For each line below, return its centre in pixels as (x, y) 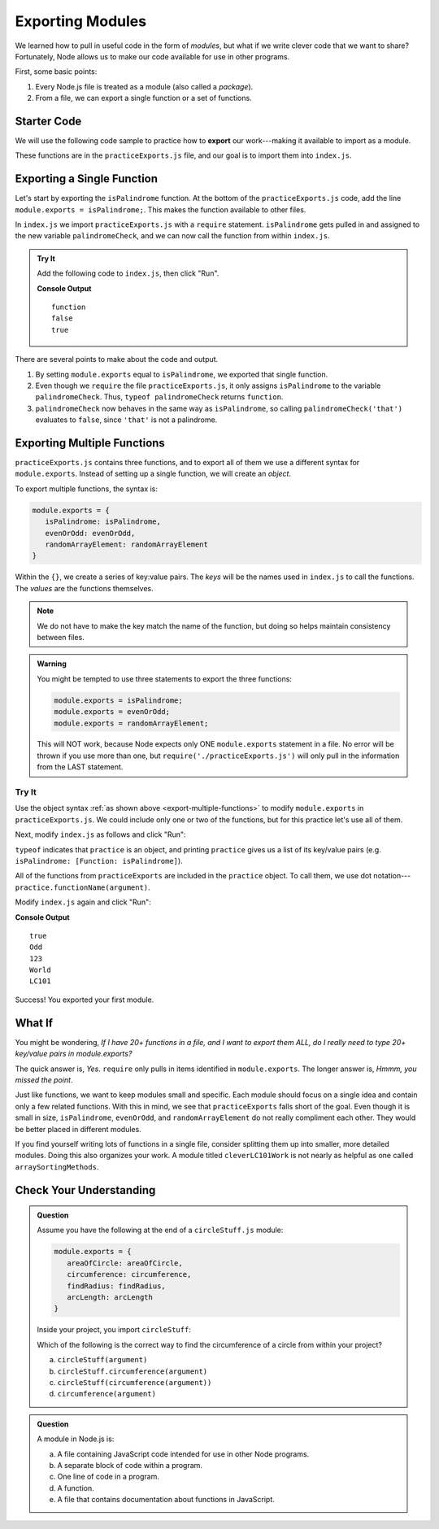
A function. (76, 1488)
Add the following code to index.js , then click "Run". (128, 273)
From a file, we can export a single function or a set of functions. (143, 98)
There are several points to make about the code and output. (117, 359)
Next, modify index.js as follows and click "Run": (100, 834)
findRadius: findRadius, (116, 1286)
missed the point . (44, 1080)
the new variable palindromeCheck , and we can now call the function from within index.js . (172, 236)
